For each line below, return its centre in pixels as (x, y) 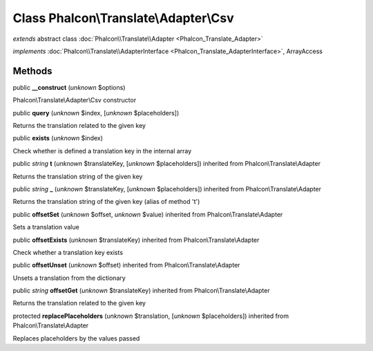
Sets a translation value (46, 227)
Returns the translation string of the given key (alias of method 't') (106, 202)
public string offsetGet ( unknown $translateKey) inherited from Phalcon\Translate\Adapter (141, 291)
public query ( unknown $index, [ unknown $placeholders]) (96, 113)
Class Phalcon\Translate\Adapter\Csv (123, 18)
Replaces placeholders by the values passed (76, 338)
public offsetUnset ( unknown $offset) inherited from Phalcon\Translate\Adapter (126, 265)
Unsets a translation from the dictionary (69, 278)
